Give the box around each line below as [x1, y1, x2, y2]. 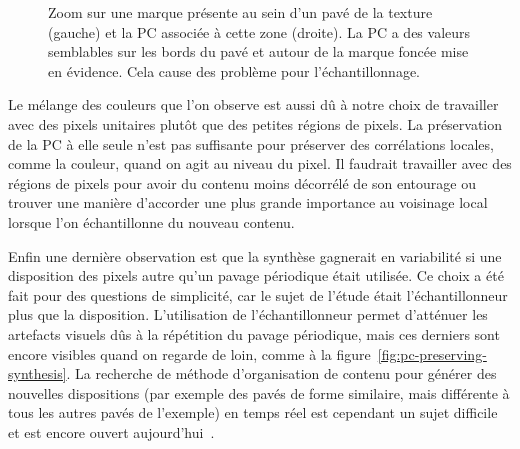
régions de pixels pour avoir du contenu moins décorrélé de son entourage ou [8, 172, 476, 193]
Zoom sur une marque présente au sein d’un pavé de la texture [48, 2, 433, 22]
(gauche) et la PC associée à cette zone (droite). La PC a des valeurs [48, 21, 471, 42]
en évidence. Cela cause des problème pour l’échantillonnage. [48, 60, 420, 81]
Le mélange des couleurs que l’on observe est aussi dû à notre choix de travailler [8, 94, 499, 115]
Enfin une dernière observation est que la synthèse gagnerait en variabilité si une [8, 245, 502, 266]
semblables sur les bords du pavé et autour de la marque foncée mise [48, 41, 469, 62]
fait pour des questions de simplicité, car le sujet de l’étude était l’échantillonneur [8, 284, 508, 305]
